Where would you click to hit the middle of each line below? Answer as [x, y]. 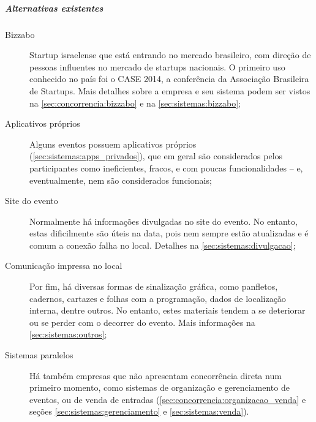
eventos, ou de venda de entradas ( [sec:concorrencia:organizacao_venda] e [168, 399]
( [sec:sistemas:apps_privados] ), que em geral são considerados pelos [156, 156]
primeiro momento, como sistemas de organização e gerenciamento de [160, 387]
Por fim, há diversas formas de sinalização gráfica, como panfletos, [154, 286]
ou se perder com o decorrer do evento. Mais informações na [142, 322]
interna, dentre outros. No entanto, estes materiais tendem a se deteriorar [167, 310]
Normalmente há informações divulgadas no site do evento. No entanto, [164, 221]
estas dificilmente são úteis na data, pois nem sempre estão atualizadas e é [169, 233]
